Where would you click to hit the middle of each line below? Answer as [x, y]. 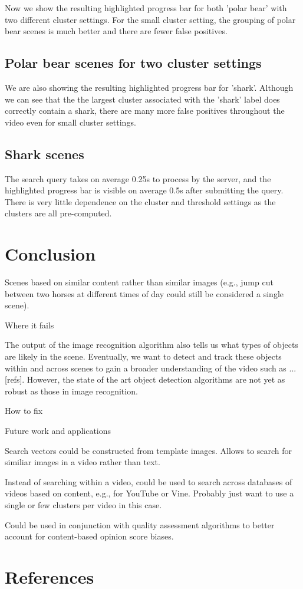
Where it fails [29, 325]
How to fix [24, 411]
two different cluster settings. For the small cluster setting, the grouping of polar [150, 19]
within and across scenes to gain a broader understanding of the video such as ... [151, 368]
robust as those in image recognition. [71, 391]
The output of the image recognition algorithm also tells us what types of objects [151, 345]
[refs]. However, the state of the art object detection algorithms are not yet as [145, 379]
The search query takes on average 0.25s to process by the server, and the [138, 178]
